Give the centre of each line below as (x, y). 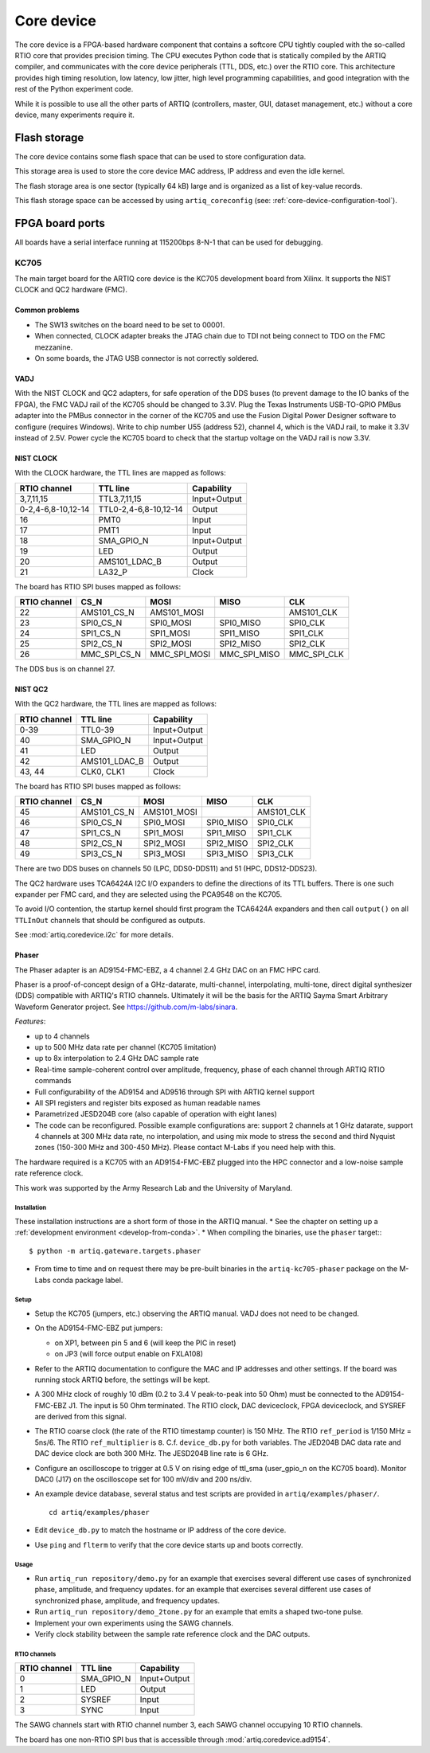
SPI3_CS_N (102, 854)
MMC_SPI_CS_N (111, 655)
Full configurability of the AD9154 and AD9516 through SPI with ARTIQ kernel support (174, 1092)
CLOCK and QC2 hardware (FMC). (71, 290)
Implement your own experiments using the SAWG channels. (134, 1623)
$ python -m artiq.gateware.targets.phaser (115, 1251)
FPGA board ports (60, 223)
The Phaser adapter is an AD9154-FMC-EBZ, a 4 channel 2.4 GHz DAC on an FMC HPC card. (168, 970)
